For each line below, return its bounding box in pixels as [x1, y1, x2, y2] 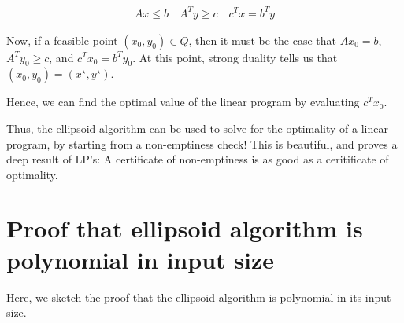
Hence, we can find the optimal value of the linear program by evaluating [6, 94, 360, 110]
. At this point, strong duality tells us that [132, 49, 338, 65]
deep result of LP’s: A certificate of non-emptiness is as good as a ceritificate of [6, 151, 389, 167]
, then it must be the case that [188, 31, 337, 48]
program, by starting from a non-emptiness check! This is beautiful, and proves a [6, 135, 398, 152]
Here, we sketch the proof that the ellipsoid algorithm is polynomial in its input [6, 288, 391, 305]
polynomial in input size [6, 243, 274, 275]
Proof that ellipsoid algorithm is [6, 212, 363, 244]
